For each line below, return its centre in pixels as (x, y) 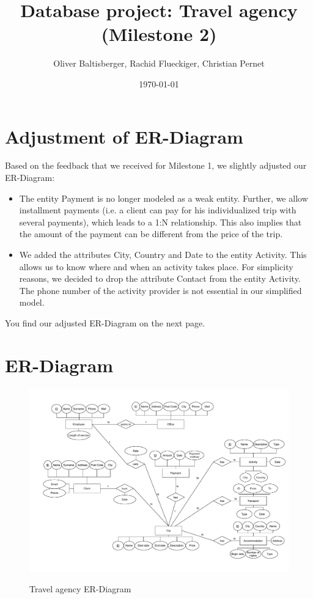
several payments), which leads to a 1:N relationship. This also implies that (160, 222)
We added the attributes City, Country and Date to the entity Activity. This (163, 254)
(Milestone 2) (159, 34)
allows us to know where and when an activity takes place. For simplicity (156, 266)
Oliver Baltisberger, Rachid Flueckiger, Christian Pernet (159, 63)
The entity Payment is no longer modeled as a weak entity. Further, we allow (164, 198)
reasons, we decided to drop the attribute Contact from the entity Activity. (160, 278)
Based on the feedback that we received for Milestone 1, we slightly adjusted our (156, 165)
